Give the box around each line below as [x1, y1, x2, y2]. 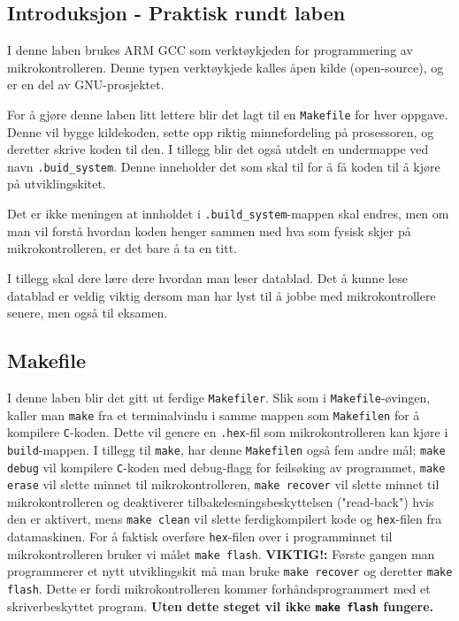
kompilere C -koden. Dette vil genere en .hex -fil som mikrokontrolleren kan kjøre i [7, 423, 448, 441]
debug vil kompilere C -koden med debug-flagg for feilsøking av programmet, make [7, 457, 446, 476]
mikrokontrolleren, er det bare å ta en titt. [7, 239, 237, 257]
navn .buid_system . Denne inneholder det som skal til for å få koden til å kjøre [7, 157, 440, 175]
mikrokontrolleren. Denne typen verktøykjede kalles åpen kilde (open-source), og [7, 57, 444, 76]
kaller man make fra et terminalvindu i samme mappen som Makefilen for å [7, 405, 420, 424]
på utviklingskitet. [7, 174, 106, 193]
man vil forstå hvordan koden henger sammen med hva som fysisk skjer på [7, 221, 411, 240]
